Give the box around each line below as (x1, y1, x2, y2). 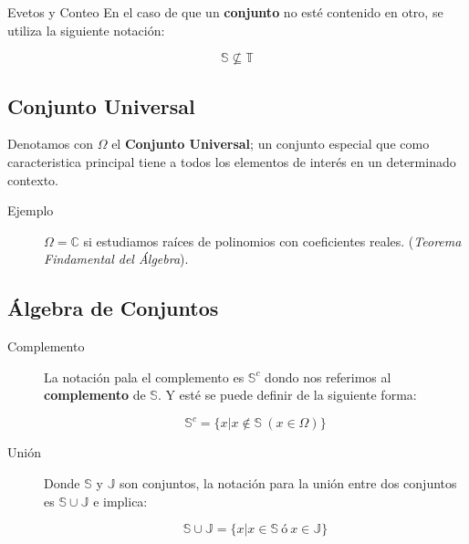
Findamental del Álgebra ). (44, 249, 189, 268)
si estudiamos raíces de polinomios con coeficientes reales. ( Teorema (83, 231, 462, 250)
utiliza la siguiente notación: (7, 20, 165, 39)
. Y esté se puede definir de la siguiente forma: (157, 385, 417, 404)
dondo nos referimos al (265, 367, 391, 386)
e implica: (93, 491, 148, 510)
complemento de (44, 385, 146, 404)
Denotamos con (7, 134, 93, 153)
